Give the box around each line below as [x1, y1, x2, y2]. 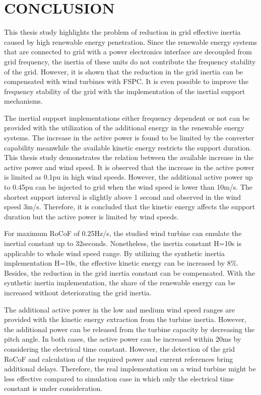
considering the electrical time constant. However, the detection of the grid [4, 343, 235, 354]
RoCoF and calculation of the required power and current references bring [4, 353, 233, 364]
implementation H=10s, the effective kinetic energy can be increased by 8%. [4, 258, 239, 268]
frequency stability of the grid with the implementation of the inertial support [4, 86, 245, 96]
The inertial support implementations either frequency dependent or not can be [4, 112, 250, 123]
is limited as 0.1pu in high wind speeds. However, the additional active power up [4, 172, 253, 182]
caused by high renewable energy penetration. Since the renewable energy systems [4, 36, 257, 47]
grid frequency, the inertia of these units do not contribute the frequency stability [4, 56, 256, 66]
